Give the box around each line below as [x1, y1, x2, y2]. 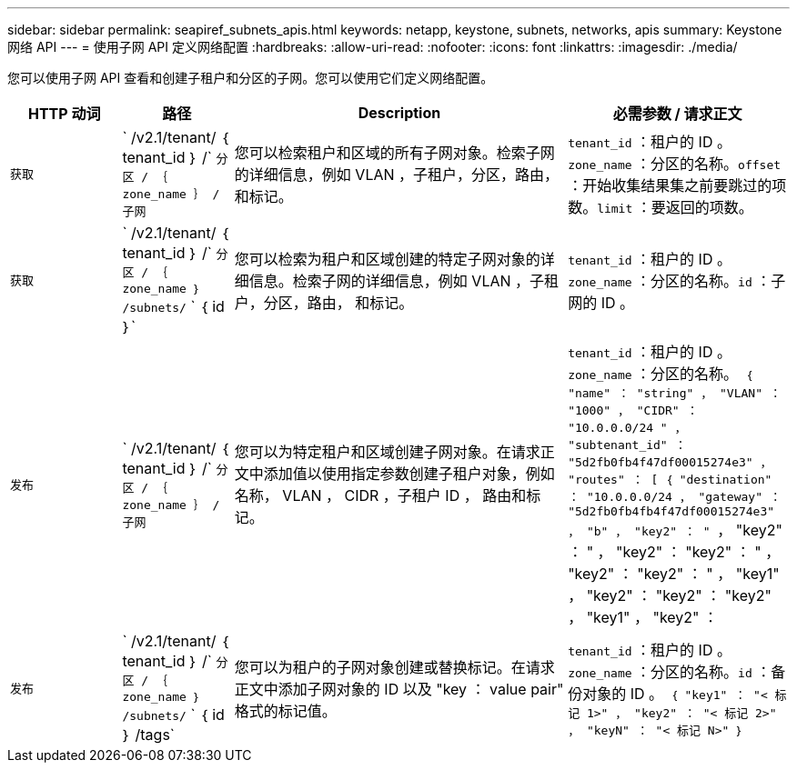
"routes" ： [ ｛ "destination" [568, 473, 772, 486]
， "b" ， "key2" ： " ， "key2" [568, 521, 782, 539]
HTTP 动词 [27, 105, 101, 123]
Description [358, 104, 441, 122]
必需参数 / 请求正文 [612, 105, 742, 123]
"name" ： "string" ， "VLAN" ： [568, 386, 782, 400]
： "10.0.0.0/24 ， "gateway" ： [568, 490, 782, 504]
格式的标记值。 [234, 701, 337, 720]
